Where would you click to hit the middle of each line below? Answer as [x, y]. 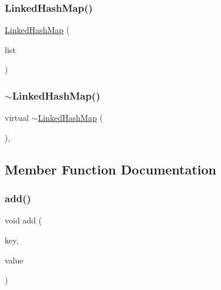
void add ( [24, 220]
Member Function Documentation [111, 169]
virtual [17, 118]
